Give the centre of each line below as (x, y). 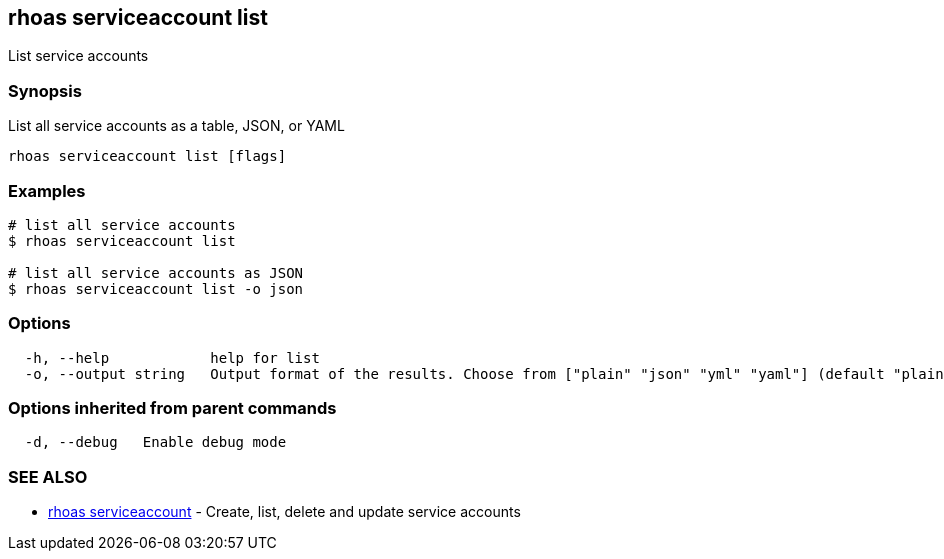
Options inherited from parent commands (172, 408)
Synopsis (45, 90)
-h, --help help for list (172, 357)
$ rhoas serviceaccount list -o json (156, 288)
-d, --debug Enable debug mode (155, 442)
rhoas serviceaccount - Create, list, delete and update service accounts (284, 512)
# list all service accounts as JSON (156, 272)
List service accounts (78, 56)
